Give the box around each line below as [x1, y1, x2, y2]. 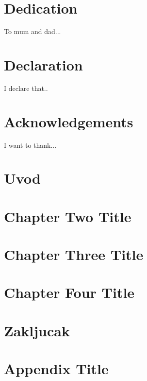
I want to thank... [4, 139, 57, 150]
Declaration [4, 54, 83, 74]
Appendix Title [4, 359, 109, 379]
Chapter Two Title [4, 206, 131, 226]
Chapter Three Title [4, 244, 144, 264]
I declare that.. [4, 83, 48, 93]
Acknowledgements [4, 111, 133, 131]
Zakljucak [4, 320, 70, 340]
